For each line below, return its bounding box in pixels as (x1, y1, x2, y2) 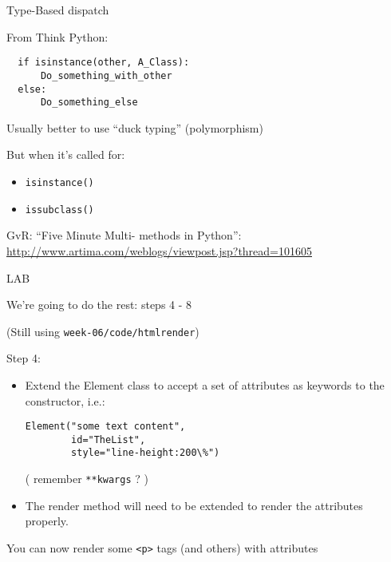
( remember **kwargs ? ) (25, 470, 148, 487)
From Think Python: (6, 28, 109, 45)
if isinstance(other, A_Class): (18, 57, 190, 69)
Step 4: (6, 350, 41, 366)
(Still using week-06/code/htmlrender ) (6, 323, 199, 339)
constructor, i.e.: (25, 392, 105, 409)
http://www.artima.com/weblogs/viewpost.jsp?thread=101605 (6, 242, 312, 259)
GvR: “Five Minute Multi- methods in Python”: (6, 227, 242, 243)
